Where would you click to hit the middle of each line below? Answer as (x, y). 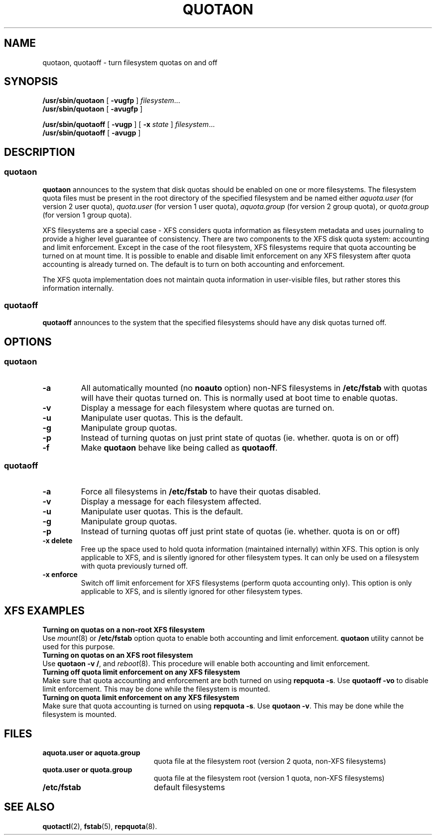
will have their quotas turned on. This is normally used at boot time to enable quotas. (239, 398)
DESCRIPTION (40, 152)
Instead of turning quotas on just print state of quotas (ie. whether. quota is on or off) (240, 437)
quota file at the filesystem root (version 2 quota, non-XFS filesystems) (270, 761)
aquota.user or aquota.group (91, 753)
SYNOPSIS (31, 82)
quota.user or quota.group (87, 770)
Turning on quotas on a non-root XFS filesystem (124, 630)
